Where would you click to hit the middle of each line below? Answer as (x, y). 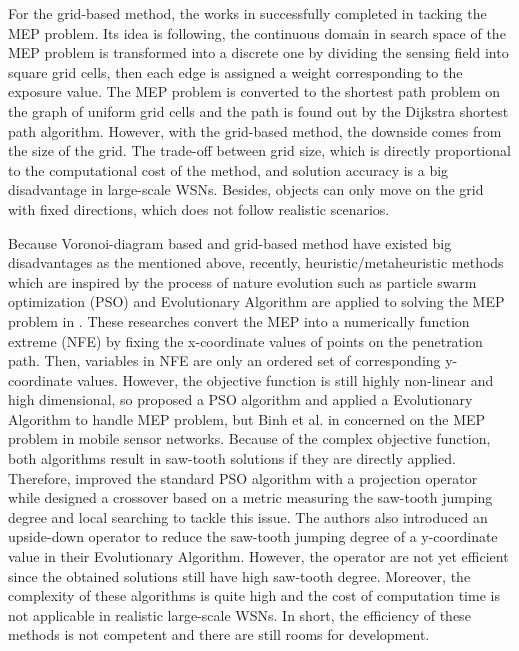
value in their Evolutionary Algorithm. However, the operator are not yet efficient (258, 556)
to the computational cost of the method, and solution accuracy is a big (228, 169)
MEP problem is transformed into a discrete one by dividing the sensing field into (258, 52)
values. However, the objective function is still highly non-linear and (285, 379)
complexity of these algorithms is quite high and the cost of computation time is (254, 595)
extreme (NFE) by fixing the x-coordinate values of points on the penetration (245, 340)
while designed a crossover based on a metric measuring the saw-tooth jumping (250, 497)
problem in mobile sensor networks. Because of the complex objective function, (249, 438)
